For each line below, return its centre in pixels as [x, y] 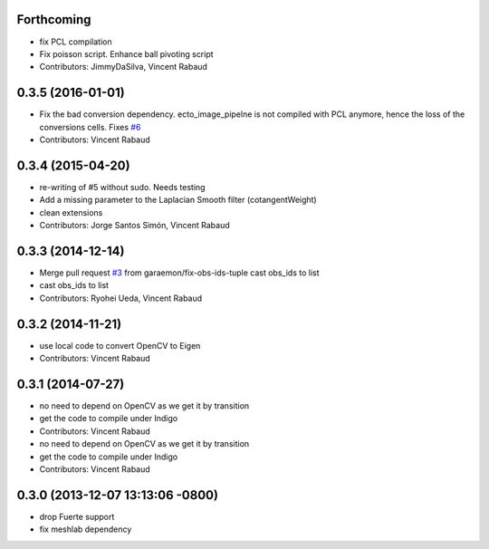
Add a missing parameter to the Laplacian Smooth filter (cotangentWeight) [178, 200]
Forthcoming [54, 19]
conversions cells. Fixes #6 [90, 127]
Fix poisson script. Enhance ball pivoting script [126, 53]
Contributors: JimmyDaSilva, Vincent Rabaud [124, 67]
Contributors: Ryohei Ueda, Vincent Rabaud [121, 298]
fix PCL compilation [76, 42]
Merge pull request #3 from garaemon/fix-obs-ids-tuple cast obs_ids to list [179, 273]
